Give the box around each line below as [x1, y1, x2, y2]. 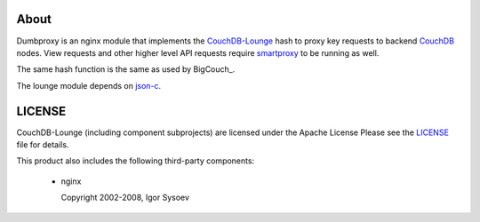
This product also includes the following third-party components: [16, 155, 255, 166]
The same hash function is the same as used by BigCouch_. [16, 64, 236, 75]
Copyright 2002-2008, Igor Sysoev [60, 192, 190, 203]
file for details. [16, 139, 69, 150]
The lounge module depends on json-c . [16, 80, 162, 91]
